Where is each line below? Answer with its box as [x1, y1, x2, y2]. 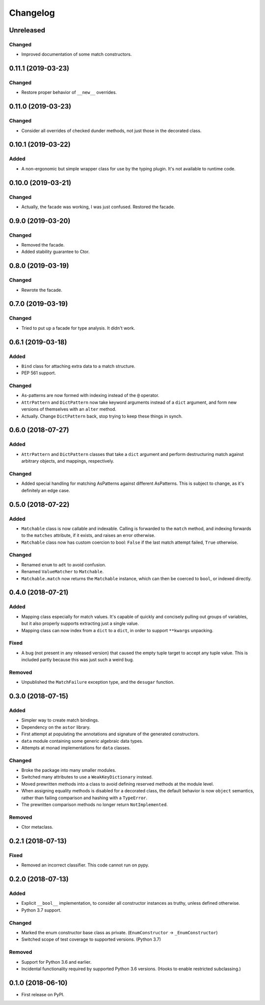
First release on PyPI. [21, 991, 65, 997]
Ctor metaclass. [21, 824, 53, 830]
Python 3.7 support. [21, 907, 61, 913]
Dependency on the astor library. [21, 724, 91, 730]
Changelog [9, 7, 55, 18]
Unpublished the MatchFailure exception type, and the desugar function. [21, 679, 175, 685]
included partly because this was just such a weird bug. [21, 657, 134, 663]
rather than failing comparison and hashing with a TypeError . [21, 795, 148, 801]
